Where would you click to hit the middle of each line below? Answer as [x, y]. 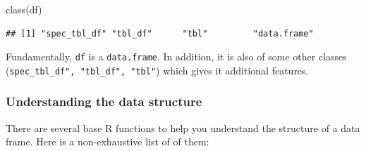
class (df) [24, 9]
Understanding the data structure [104, 101]
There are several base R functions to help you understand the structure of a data [183, 127]
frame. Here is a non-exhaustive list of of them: [108, 142]
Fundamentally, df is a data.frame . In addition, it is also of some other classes [176, 57]
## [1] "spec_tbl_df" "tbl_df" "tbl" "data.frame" [160, 33]
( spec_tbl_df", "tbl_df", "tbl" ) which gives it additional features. [157, 70]
